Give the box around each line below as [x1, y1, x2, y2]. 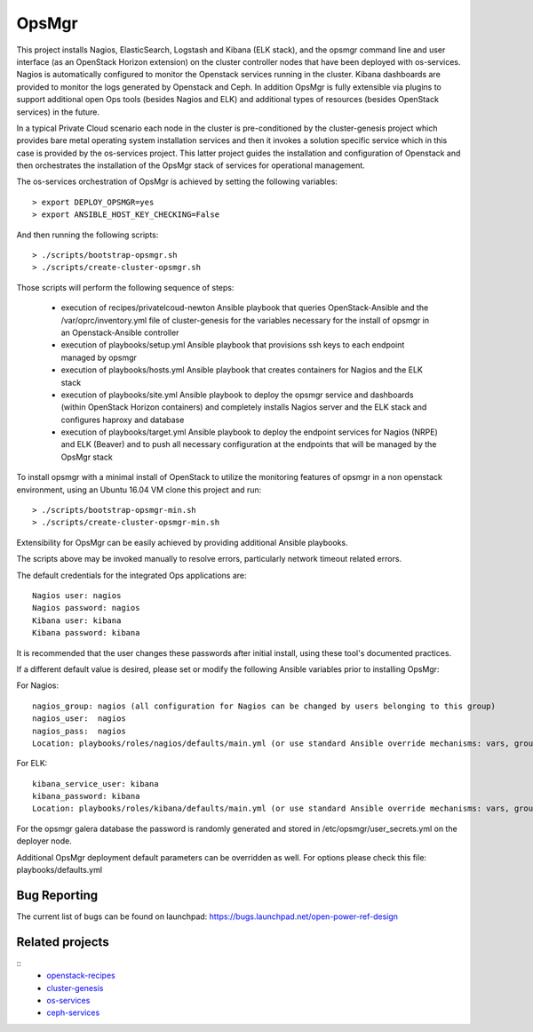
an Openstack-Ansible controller [60, 327, 179, 338]
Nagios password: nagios [32, 603, 140, 613]
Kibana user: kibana [32, 615, 122, 626]
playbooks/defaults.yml [16, 865, 102, 876]
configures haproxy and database [60, 414, 185, 425]
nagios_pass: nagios [32, 725, 126, 736]
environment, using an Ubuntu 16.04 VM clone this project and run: [16, 484, 262, 495]
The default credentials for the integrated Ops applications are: [16, 570, 247, 580]
